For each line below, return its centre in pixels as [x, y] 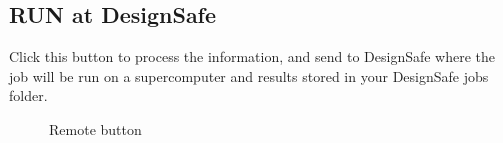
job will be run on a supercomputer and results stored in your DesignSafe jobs [249, 75]
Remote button [95, 128]
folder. [28, 95]
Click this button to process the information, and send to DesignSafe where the [252, 56]
